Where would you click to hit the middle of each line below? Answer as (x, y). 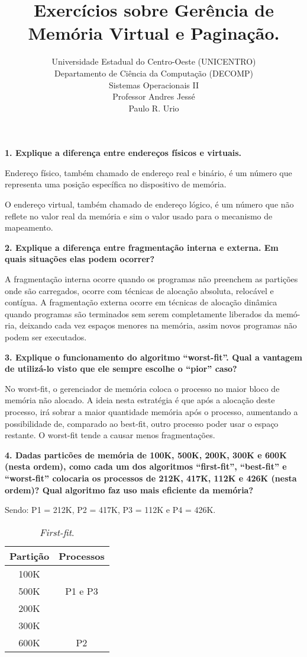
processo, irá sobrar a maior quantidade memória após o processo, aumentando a (151, 411)
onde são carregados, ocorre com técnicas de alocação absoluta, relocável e (139, 290)
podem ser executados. (46, 337)
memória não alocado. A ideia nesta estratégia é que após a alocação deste (140, 400)
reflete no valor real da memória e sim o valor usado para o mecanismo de (139, 216)
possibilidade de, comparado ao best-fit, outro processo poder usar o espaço (142, 423)
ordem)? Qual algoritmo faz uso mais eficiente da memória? (129, 489)
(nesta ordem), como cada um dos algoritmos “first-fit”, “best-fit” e (146, 466)
